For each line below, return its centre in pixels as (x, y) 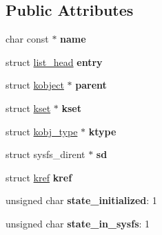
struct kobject (35, 85)
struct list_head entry (54, 61)
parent (91, 85)
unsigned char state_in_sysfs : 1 (78, 223)
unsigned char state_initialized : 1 (81, 200)
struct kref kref (39, 177)
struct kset (28, 108)
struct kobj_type (42, 131)
